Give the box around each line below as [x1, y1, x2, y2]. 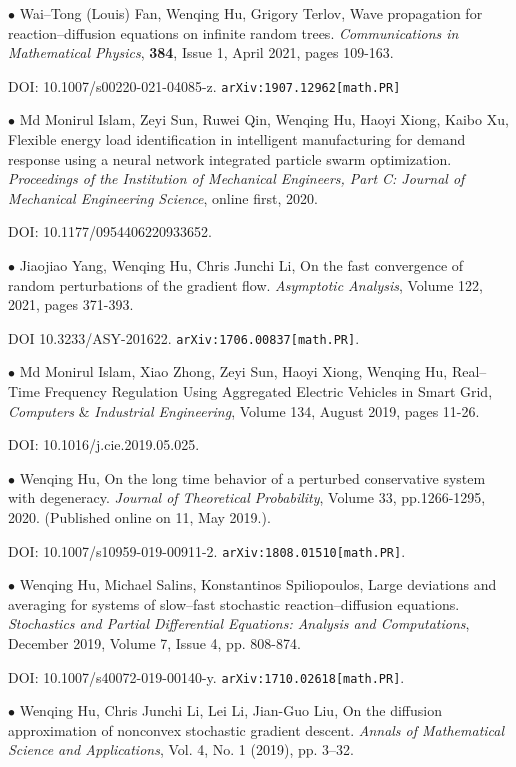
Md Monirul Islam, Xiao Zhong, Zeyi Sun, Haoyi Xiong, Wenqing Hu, [19, 361, 448, 382]
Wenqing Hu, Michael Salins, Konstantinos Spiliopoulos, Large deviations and [19, 574, 497, 595]
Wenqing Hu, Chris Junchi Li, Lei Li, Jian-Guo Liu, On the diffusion [19, 700, 442, 721]
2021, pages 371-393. [8, 294, 134, 315]
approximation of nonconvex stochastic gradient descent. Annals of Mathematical [8, 719, 505, 740]
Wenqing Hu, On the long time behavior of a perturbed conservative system [19, 467, 486, 488]
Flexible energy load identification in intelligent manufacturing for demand [8, 129, 466, 150]
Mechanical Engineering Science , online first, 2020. [8, 187, 318, 208]
